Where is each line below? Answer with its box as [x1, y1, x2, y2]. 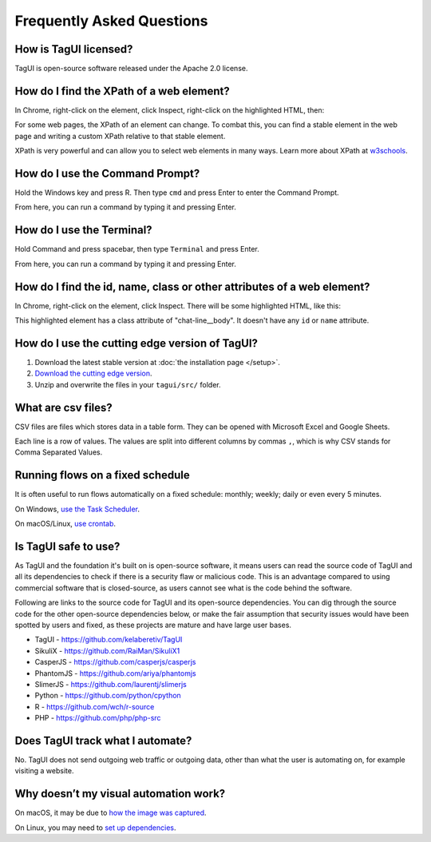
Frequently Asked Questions [14, 12, 208, 30]
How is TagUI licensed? [14, 42, 133, 56]
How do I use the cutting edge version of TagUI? [14, 336, 259, 350]
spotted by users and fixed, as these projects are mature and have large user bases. [14, 620, 291, 630]
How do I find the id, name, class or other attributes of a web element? [14, 280, 370, 293]
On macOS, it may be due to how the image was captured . [14, 808, 207, 818]
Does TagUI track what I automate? [14, 733, 192, 747]
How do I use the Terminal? [14, 224, 152, 237]
